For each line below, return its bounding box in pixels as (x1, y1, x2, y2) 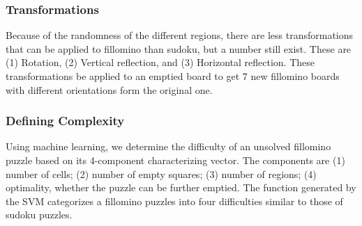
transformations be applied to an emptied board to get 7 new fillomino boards (6, 69, 340, 83)
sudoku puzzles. (6, 207, 73, 222)
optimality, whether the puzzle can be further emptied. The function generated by (6, 180, 356, 195)
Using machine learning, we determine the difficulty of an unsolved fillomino (6, 139, 331, 154)
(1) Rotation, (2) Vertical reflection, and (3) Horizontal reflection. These (6, 55, 315, 70)
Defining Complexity (6, 112, 125, 129)
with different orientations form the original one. (6, 82, 213, 97)
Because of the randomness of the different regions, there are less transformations (6, 28, 354, 42)
